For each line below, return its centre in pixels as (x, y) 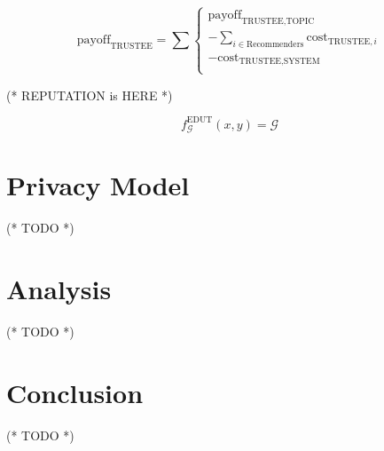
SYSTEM (302, 62)
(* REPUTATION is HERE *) (90, 95)
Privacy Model (98, 185)
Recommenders (275, 44)
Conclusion (75, 392)
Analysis (59, 289)
